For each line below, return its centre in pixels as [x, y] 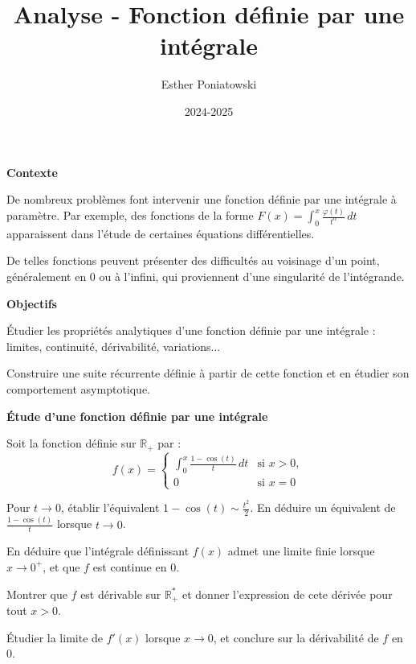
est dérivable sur [121, 594]
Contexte [32, 172]
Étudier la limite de [55, 637]
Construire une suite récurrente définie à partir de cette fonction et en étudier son [208, 373]
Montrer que [37, 594]
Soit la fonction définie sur [71, 443]
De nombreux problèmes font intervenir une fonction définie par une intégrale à [202, 199]
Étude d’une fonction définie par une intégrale [137, 416]
